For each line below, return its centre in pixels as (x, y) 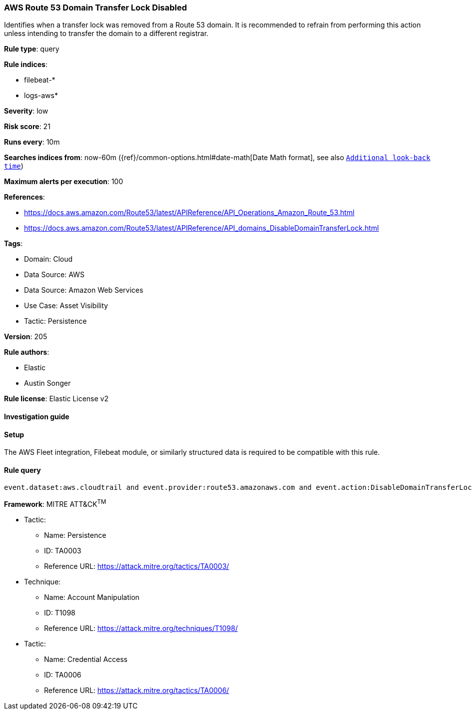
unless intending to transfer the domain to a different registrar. (106, 34)
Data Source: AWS (54, 275)
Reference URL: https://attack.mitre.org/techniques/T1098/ (141, 628)
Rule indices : (26, 65)
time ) (14, 166)
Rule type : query (32, 49)
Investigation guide (37, 416)
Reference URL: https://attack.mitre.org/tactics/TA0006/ (137, 690)
